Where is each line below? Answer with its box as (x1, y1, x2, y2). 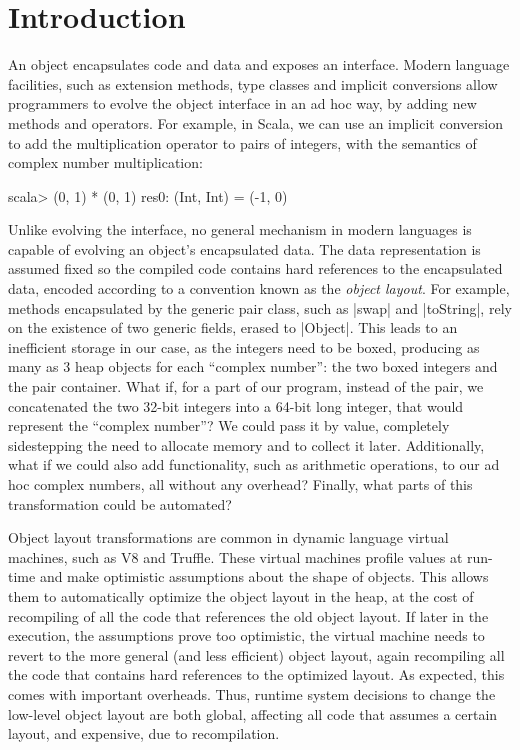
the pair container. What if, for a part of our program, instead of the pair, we (8, 376, 484, 397)
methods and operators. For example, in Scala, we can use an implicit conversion (8, 112, 503, 133)
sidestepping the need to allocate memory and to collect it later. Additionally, (8, 434, 485, 455)
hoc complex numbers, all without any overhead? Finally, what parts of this (8, 474, 473, 494)
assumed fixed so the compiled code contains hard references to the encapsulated (8, 258, 503, 279)
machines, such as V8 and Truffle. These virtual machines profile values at (8, 546, 463, 567)
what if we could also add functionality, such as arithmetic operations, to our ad (8, 454, 500, 475)
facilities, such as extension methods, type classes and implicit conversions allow (8, 73, 498, 94)
